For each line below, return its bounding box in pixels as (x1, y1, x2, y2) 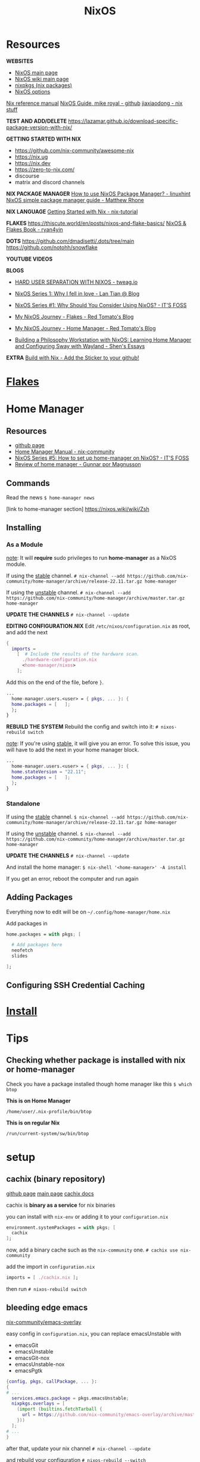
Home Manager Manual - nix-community (14, 448, 115, 456)
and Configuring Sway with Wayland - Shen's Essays (14, 342, 145, 349)
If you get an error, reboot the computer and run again (6, 875, 139, 882)
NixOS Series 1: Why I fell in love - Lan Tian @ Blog (14, 290, 140, 297)
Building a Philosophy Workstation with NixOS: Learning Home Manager (14, 336, 192, 343)
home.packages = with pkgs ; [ (6, 931, 82, 937)
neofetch (11, 947, 33, 953)
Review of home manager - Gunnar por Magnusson (14, 461, 141, 468)
